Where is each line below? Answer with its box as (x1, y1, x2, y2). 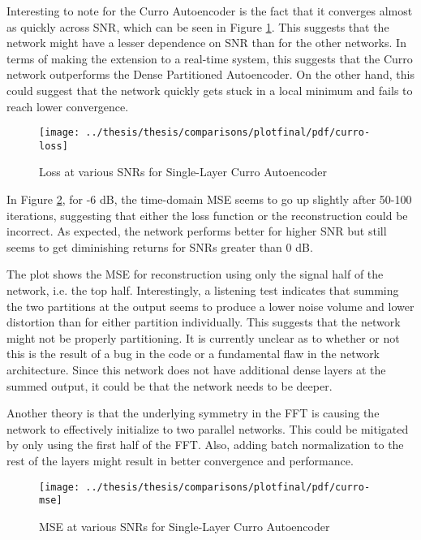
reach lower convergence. (6, 97, 129, 114)
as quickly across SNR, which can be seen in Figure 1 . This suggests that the (6, 18, 389, 35)
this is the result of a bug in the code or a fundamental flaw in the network (6, 345, 380, 362)
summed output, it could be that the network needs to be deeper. (6, 377, 333, 394)
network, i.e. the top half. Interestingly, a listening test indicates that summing (6, 282, 399, 299)
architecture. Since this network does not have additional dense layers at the (6, 361, 386, 378)
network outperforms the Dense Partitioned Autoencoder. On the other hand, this (6, 66, 415, 83)
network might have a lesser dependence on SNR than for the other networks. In (6, 34, 406, 51)
